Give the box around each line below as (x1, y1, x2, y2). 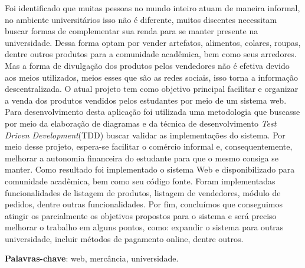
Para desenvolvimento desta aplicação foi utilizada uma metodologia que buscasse (5, 105, 300, 118)
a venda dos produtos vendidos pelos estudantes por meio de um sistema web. (5, 94, 287, 106)
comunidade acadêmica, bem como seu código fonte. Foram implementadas (5, 174, 276, 187)
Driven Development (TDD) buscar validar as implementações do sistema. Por (5, 128, 286, 141)
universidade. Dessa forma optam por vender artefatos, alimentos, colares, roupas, (5, 36, 301, 48)
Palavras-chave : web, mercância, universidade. (5, 252, 179, 264)
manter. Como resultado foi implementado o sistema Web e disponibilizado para (5, 163, 295, 176)
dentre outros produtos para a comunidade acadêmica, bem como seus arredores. (5, 48, 297, 60)
